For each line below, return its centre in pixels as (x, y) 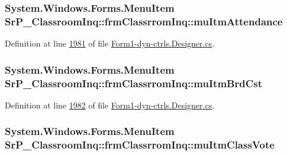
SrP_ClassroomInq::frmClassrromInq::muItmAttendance (144, 21)
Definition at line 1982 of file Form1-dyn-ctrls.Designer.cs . (110, 105)
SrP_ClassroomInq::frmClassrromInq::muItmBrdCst (133, 83)
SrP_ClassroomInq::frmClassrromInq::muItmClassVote (140, 145)
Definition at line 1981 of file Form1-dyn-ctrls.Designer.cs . (110, 43)
